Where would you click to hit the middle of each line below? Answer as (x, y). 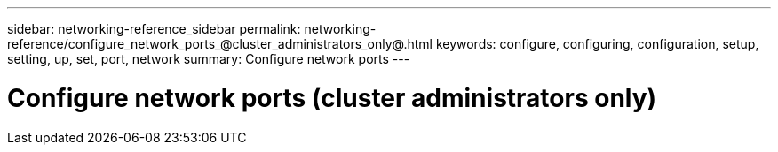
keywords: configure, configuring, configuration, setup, (597, 44)
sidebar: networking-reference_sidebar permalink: (154, 29)
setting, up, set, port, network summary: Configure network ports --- (209, 59)
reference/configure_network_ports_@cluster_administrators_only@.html (220, 44)
